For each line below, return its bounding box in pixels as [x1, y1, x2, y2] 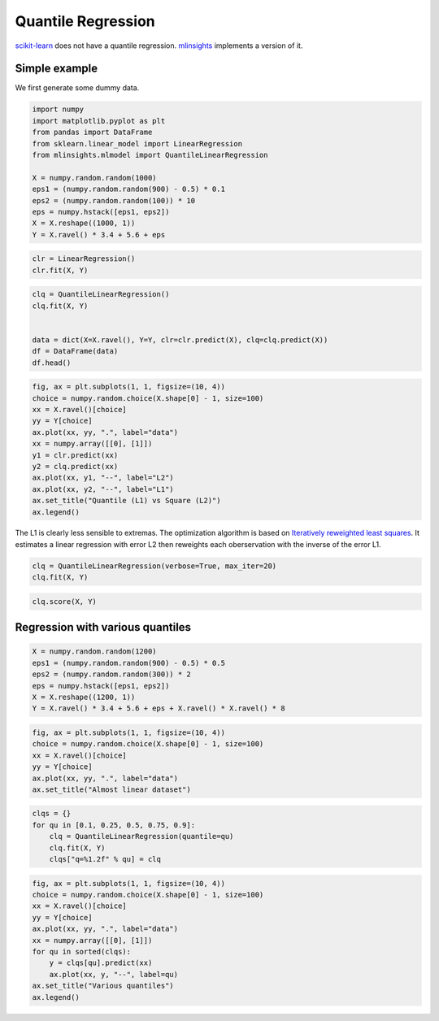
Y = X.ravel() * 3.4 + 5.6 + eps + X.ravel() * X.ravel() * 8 [32, 704, 285, 713]
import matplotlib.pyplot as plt [32, 116, 166, 125]
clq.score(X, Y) [32, 597, 98, 606]
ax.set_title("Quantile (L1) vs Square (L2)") [32, 496, 221, 506]
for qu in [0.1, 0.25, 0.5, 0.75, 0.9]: [32, 820, 195, 829]
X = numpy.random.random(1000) [32, 173, 158, 182]
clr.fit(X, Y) [32, 265, 89, 275]
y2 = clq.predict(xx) [32, 462, 119, 471]
